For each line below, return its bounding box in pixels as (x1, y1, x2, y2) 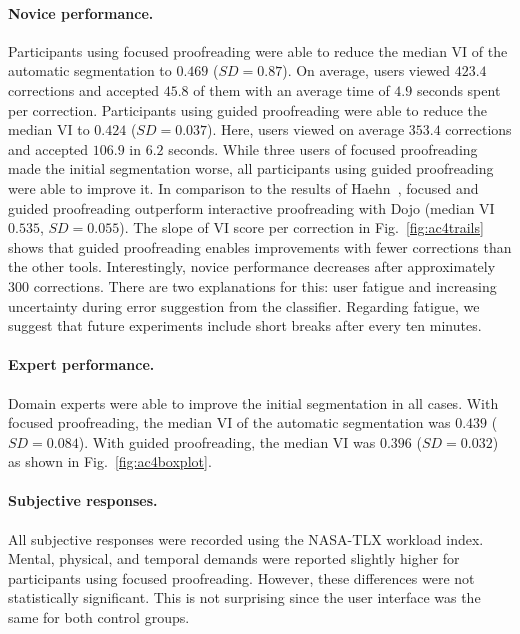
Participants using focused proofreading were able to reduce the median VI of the (8, 40, 508, 61)
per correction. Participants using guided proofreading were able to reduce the (8, 99, 488, 120)
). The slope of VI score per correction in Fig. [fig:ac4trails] (119, 217, 484, 238)
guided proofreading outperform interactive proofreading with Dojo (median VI (8, 197, 495, 218)
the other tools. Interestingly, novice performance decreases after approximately (8, 256, 496, 277)
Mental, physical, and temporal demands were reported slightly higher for (8, 548, 460, 569)
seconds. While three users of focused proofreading (168, 138, 478, 159)
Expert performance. (8, 354, 155, 375)
